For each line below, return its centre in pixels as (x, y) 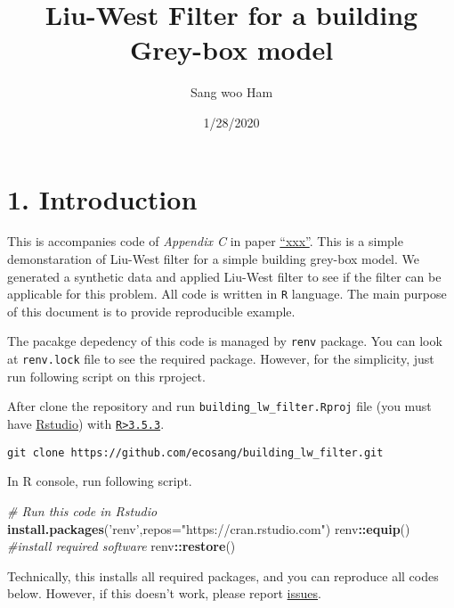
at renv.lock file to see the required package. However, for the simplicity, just (221, 359)
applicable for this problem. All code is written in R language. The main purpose (227, 294)
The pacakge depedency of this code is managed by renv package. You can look (225, 341)
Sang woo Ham (231, 92)
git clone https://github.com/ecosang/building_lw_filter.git (195, 452)
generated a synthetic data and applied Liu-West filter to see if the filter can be (224, 276)
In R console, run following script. (100, 481)
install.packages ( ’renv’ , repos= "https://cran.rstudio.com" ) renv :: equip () (209, 528)
